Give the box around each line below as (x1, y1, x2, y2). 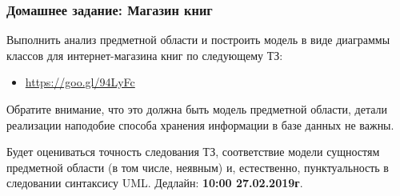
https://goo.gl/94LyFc (25, 74, 135, 90)
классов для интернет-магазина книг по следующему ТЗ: (6, 46, 283, 63)
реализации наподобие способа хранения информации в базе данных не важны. (6, 116, 394, 133)
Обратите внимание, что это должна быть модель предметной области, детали (6, 101, 388, 117)
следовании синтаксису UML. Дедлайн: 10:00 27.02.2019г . (6, 174, 303, 191)
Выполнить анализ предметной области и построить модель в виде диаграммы (6, 31, 390, 48)
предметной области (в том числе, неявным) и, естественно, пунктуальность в (6, 158, 389, 175)
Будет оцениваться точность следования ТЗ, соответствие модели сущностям (6, 143, 380, 160)
